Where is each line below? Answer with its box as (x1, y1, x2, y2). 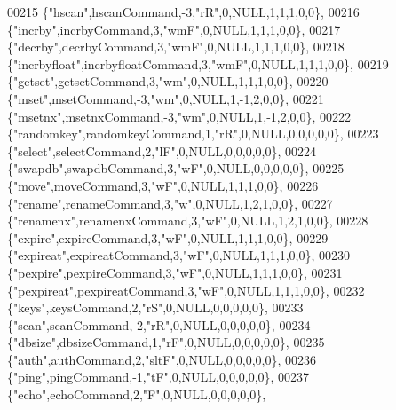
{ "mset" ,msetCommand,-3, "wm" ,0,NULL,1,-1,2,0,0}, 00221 (7, 89, 324, 107)
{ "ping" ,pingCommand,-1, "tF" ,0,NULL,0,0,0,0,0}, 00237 (7, 367, 310, 386)
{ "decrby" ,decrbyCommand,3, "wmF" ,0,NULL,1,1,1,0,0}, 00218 (7, 37, 345, 56)
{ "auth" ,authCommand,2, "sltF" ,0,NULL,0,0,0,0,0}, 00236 (7, 350, 316, 368)
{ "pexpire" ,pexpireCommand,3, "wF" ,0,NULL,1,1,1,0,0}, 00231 (7, 263, 343, 281)
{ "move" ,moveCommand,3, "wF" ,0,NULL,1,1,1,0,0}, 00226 (7, 176, 319, 194)
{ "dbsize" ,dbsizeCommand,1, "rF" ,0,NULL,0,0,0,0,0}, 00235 (7, 333, 325, 351)
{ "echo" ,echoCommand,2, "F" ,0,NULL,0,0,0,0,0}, (7, 385, 266, 404)
